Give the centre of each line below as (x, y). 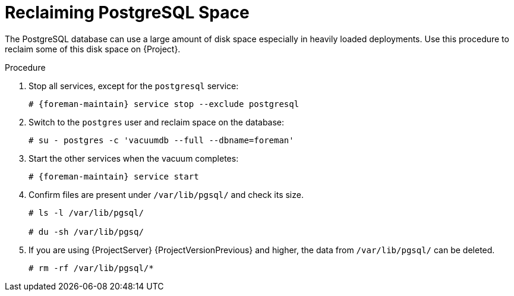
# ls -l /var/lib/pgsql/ (86, 212)
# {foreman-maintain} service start (114, 176)
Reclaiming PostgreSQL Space (127, 12)
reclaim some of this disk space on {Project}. (93, 49)
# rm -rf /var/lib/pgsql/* (91, 268)
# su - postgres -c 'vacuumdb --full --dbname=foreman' (161, 140)
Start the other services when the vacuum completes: (134, 158)
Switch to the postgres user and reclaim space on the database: (157, 122)
